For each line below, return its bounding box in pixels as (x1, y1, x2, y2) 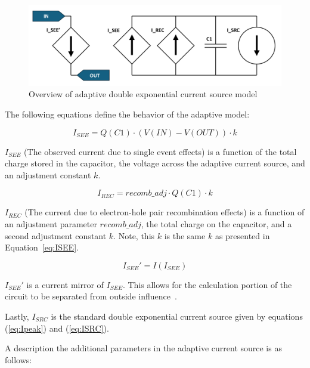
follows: (5, 353, 32, 366)
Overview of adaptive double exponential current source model (29, 88, 258, 100)
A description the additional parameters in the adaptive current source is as (5, 342, 282, 354)
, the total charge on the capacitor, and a (141, 217, 292, 230)
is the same (164, 229, 206, 242)
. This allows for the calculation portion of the (122, 278, 292, 290)
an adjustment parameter (5, 217, 97, 230)
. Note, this (113, 229, 155, 242)
